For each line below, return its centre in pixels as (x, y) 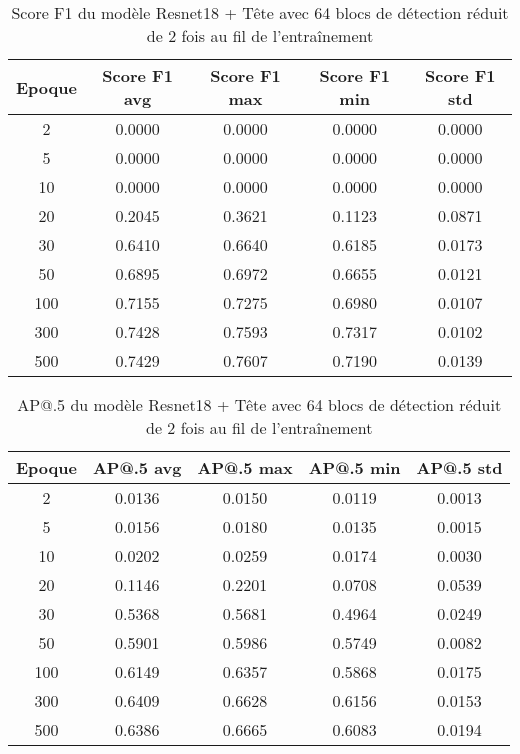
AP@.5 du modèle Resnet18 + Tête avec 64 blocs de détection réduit (259, 404)
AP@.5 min (354, 467)
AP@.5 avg (137, 467)
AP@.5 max (245, 467)
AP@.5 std (459, 467)
